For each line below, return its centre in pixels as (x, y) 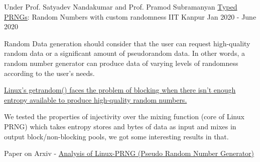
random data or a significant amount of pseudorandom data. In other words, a (124, 53)
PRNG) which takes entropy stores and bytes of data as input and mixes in (120, 126)
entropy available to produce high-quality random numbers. (96, 99)
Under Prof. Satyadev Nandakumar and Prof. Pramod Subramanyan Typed (121, 7)
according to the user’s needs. (49, 73)
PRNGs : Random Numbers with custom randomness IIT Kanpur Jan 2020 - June (130, 16)
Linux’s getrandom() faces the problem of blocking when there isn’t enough (120, 90)
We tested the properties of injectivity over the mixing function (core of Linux (124, 116)
